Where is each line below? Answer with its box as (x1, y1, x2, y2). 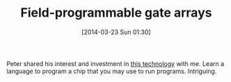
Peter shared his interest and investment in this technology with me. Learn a (6, 59, 225, 67)
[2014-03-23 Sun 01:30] (81, 28, 151, 36)
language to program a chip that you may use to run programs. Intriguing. (6, 67, 217, 75)
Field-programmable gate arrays (20, 5, 212, 21)
